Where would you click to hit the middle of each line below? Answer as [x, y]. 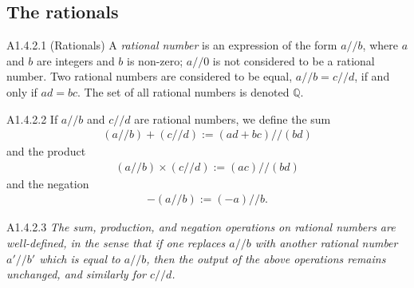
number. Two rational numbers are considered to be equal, [150, 76]
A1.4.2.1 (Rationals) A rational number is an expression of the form [172, 45]
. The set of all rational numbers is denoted [183, 91]
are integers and [75, 60]
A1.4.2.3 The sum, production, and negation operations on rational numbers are [201, 227]
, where [380, 45]
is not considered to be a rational [294, 60]
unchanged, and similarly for [76, 274]
